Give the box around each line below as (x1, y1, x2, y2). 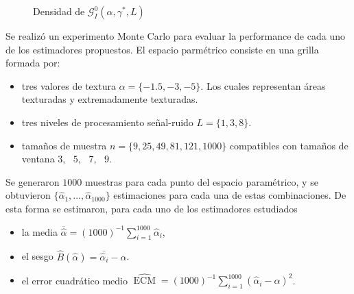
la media (21, 224, 58, 238)
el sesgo (21, 249, 54, 263)
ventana (21, 151, 55, 166)
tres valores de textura (21, 78, 116, 93)
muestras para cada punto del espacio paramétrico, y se (84, 174, 318, 188)
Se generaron (5, 174, 60, 188)
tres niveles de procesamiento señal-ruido (21, 114, 193, 129)
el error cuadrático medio (21, 273, 128, 287)
